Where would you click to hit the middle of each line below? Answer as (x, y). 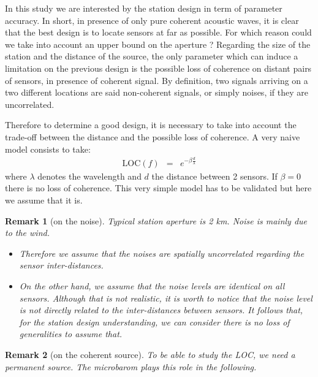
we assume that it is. (44, 200)
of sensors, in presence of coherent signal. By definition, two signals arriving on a (157, 80)
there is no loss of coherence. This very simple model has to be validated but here (158, 188)
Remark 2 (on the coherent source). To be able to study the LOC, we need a (150, 355)
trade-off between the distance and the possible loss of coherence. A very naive (153, 136)
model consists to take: (48, 149)
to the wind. (27, 233)
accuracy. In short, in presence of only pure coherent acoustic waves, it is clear (152, 20)
